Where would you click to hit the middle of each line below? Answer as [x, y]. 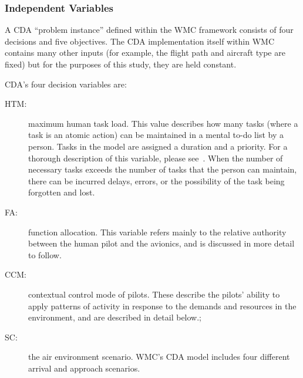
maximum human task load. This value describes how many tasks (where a [163, 123]
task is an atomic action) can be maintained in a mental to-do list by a [156, 135]
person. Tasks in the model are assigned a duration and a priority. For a [158, 146]
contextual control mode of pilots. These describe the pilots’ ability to [154, 294]
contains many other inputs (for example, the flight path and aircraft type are [145, 53]
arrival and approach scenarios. [84, 368]
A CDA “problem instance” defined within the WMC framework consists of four [149, 30]
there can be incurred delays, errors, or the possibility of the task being [156, 180]
